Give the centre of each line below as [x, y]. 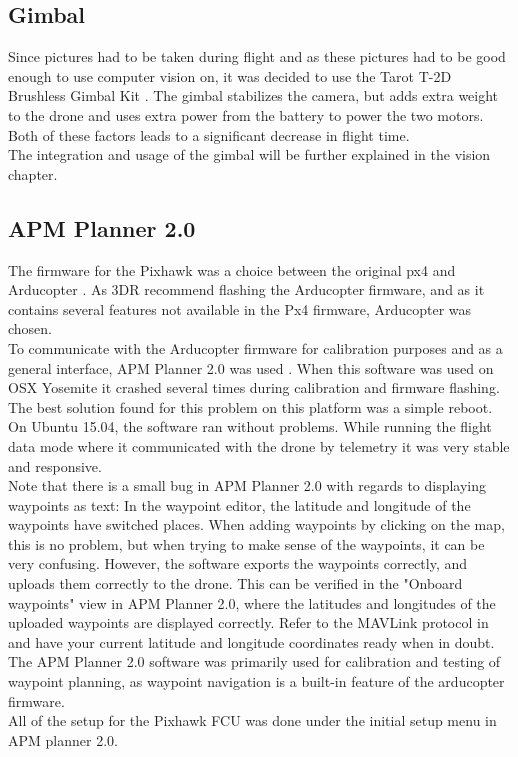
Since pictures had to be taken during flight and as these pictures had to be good [257, 56]
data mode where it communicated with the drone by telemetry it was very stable [259, 445]
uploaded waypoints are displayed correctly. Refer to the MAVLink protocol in [248, 622]
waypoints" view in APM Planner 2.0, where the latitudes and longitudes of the [252, 602]
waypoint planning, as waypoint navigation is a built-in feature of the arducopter [256, 681]
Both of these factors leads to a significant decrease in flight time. [209, 134]
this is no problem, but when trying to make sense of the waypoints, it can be [246, 543]
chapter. [33, 173]
